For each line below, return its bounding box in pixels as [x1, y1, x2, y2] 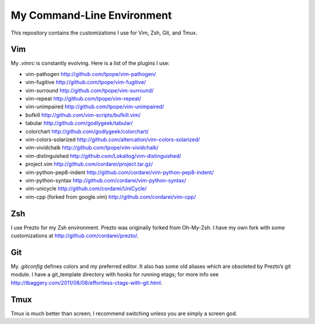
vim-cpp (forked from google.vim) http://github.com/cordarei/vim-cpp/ [25, 193, 196, 200]
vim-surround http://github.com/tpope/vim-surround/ [25, 87, 154, 94]
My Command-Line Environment [10, 9, 172, 22]
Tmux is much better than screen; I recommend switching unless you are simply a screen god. [10, 310, 237, 317]
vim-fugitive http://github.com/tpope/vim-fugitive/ [25, 79, 146, 86]
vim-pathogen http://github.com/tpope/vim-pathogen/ [25, 70, 156, 77]
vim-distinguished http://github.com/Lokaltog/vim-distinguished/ [25, 152, 181, 159]
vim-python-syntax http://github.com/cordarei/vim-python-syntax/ [25, 177, 186, 184]
